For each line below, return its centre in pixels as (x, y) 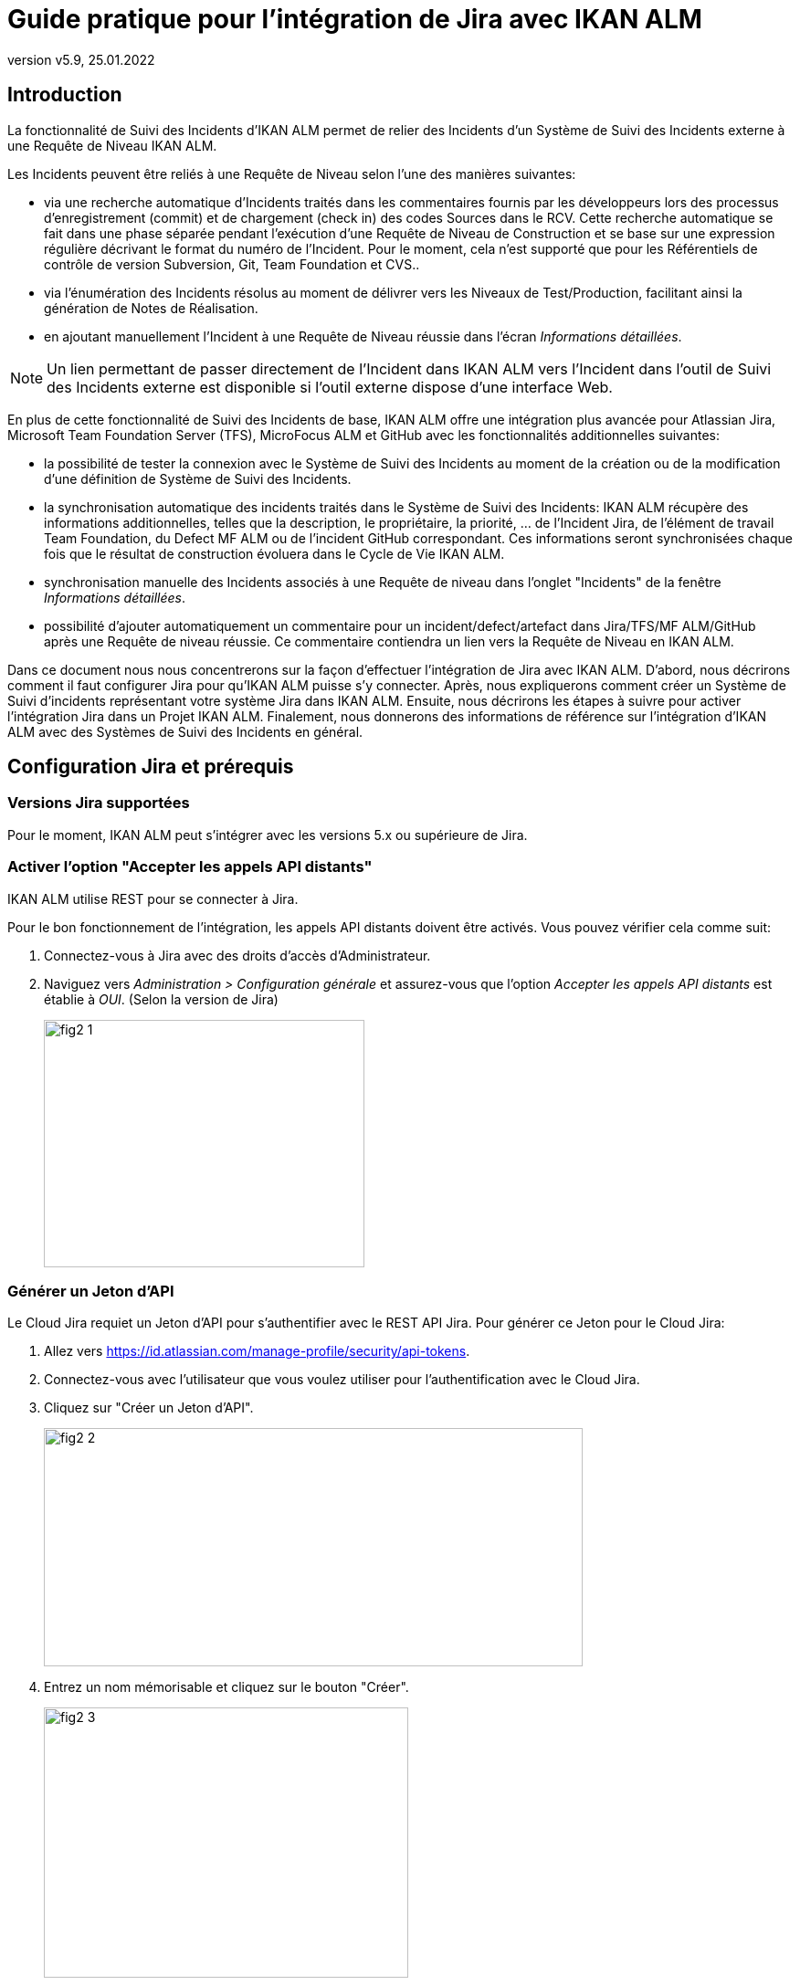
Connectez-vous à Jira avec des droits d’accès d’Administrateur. (237, 955)
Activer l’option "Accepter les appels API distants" (190, 867)
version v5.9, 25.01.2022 (81, 59)
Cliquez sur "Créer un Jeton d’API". (149, 1408)
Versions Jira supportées (99, 803)
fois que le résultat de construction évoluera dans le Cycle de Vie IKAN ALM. (274, 553)
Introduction (65, 95)
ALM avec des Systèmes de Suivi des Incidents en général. (185, 731)
